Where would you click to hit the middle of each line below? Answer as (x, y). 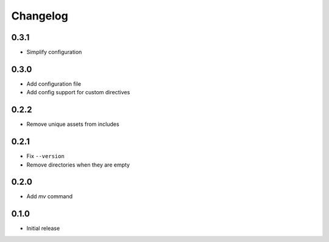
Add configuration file (54, 84)
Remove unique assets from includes (73, 124)
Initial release (43, 229)
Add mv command (50, 196)
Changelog (40, 16)
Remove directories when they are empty (78, 165)
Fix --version (46, 156)
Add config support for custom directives (78, 92)
